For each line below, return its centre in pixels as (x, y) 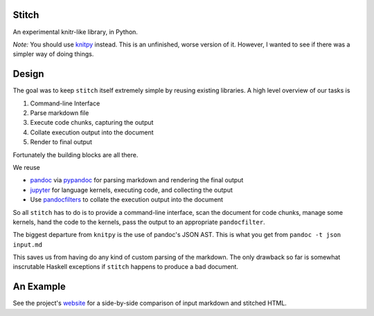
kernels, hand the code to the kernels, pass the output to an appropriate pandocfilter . (139, 222)
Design (28, 74)
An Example (39, 287)
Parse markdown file (60, 113)
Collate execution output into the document (92, 132)
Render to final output (61, 142)
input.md (28, 245)
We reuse (27, 167)
